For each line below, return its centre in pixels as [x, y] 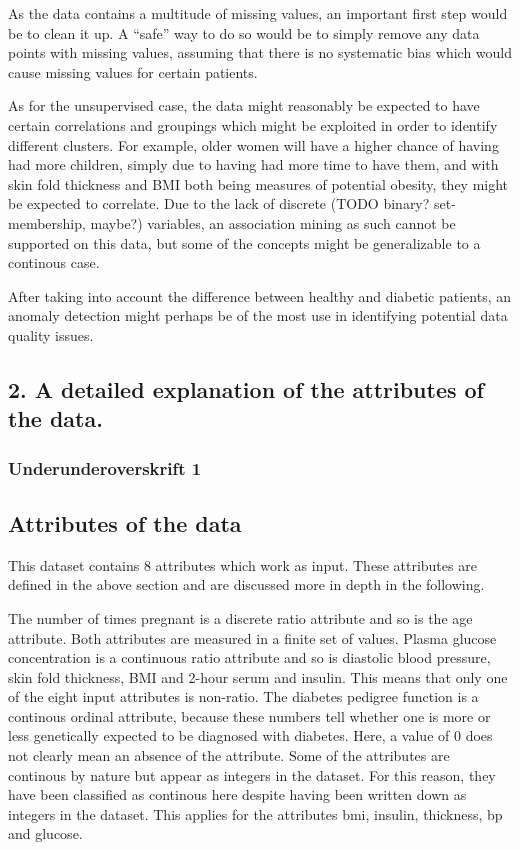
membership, [47, 222]
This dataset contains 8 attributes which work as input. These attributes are [242, 564]
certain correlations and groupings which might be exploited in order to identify [253, 124]
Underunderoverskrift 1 [105, 467]
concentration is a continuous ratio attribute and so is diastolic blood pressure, [249, 657]
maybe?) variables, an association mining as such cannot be [273, 222]
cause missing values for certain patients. [133, 71]
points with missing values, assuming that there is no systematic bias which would [260, 52]
